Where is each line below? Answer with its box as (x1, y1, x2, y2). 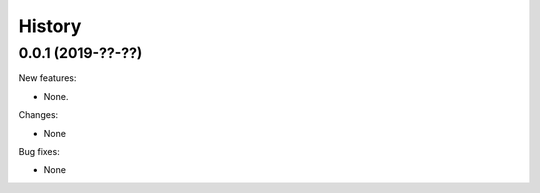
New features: (18, 72, 77, 84)
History (18, 15, 82, 37)
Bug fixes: (18, 145, 60, 157)
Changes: (18, 109, 59, 121)
